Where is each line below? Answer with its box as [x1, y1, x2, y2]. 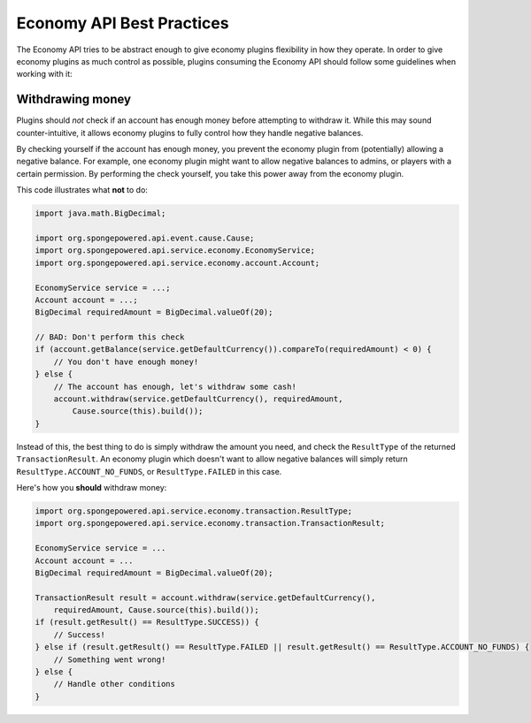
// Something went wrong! [53, 654, 166, 665]
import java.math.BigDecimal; [35, 209, 166, 218]
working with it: [16, 69, 73, 80]
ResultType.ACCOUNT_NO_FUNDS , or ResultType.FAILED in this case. [16, 466, 282, 476]
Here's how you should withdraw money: [16, 482, 167, 492]
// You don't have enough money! [53, 356, 199, 367]
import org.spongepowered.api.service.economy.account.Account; [35, 257, 320, 268]
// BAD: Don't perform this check [35, 332, 185, 342]
